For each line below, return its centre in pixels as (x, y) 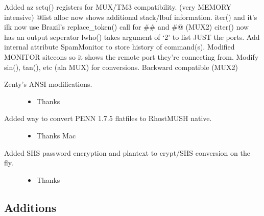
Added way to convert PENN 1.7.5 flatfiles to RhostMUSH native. (108, 118)
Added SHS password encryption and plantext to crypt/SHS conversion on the (127, 152)
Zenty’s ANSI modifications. (48, 84)
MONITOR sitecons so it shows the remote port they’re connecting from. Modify (131, 56)
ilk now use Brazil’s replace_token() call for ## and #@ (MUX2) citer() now (127, 27)
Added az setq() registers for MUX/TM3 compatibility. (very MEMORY (118, 7)
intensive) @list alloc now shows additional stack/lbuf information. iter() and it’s (131, 17)
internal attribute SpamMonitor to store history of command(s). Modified (119, 47)
